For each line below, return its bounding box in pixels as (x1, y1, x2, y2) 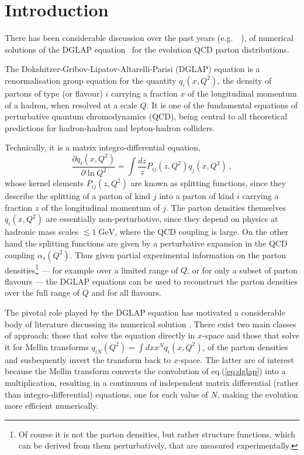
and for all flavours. (91, 286, 161, 299)
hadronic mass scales (5, 225, 79, 238)
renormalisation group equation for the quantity (5, 74, 177, 86)
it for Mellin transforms (5, 340, 89, 353)
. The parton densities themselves (166, 201, 286, 213)
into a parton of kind (159, 190, 234, 202)
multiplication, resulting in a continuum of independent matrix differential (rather (5, 377, 299, 389)
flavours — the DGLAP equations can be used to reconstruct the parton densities (5, 275, 298, 287)
